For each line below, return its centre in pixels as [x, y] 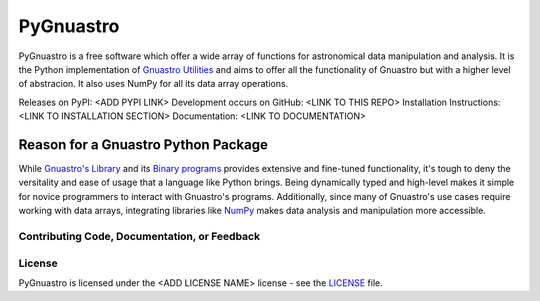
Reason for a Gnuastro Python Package [143, 144]
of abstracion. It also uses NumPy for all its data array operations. [153, 84]
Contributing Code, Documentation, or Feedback [139, 236]
